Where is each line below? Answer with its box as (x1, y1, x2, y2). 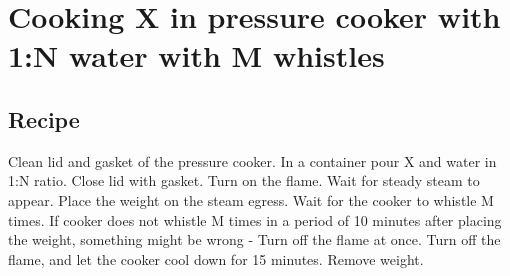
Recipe (8, 103, 80, 134)
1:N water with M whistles (8, 35, 385, 76)
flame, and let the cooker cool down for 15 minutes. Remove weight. (8, 248, 424, 269)
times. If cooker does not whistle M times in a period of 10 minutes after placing (8, 209, 502, 230)
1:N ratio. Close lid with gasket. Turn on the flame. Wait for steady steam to (8, 170, 480, 191)
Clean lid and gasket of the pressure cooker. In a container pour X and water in (8, 150, 497, 171)
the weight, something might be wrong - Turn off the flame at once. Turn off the (8, 229, 501, 250)
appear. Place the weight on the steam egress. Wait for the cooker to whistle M (8, 189, 494, 210)
